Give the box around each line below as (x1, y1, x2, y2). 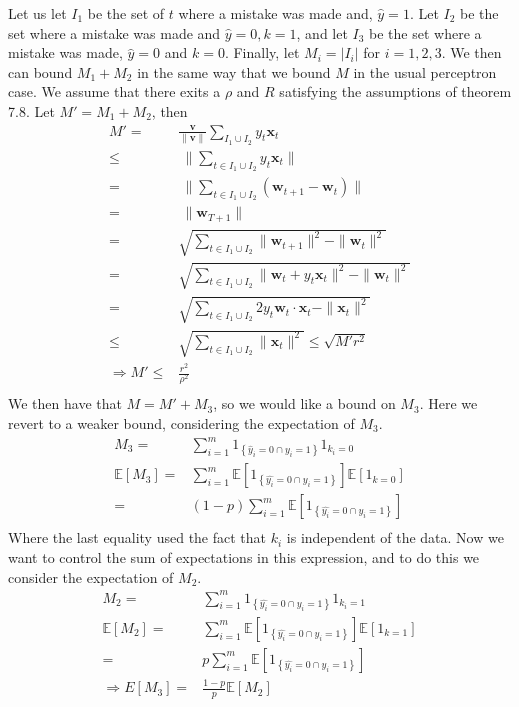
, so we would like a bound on (213, 393, 396, 414)
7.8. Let (8, 100, 55, 121)
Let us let (8, 3, 67, 23)
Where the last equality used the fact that (8, 527, 267, 548)
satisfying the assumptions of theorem (279, 81, 512, 102)
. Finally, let (224, 42, 300, 63)
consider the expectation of (8, 566, 174, 587)
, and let (296, 22, 348, 43)
